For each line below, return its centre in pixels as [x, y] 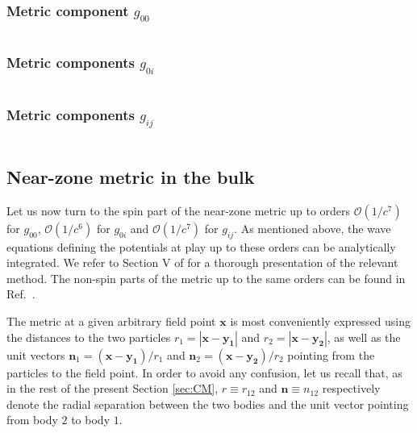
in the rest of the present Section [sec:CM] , [113, 388]
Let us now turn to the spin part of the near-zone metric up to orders [179, 210]
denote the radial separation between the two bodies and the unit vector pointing [208, 404]
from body [32, 420]
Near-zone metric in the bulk [131, 177]
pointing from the [331, 354]
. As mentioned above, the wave [313, 228]
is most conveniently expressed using [321, 321]
